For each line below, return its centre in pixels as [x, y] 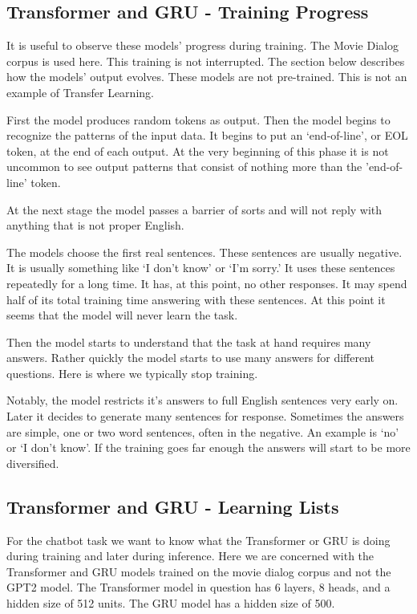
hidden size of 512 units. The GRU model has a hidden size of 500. [171, 603]
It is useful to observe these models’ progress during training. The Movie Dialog [202, 45]
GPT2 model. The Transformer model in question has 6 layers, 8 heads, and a [198, 587]
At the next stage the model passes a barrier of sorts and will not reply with [194, 209]
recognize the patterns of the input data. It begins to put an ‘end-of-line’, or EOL [207, 135]
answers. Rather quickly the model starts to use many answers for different [191, 358]
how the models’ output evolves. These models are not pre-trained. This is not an [207, 77]
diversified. [33, 463]
